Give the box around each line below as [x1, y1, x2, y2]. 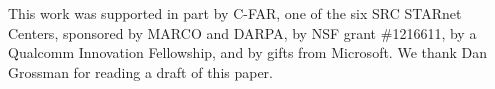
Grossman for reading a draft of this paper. [8, 61, 274, 82]
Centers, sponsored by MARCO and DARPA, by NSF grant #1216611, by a [8, 22, 477, 43]
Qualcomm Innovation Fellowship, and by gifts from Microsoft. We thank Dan [8, 42, 488, 63]
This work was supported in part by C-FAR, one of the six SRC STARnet [8, 3, 462, 23]
